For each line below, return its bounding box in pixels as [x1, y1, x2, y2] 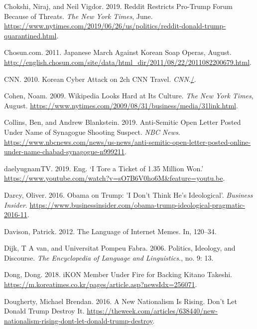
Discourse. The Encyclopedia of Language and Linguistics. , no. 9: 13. [4, 252, 214, 263]
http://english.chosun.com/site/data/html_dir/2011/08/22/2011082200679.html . [4, 56, 252, 67]
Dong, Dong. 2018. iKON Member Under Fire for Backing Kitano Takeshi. [4, 269, 232, 280]
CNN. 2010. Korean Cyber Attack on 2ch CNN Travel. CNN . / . [4, 73, 196, 84]
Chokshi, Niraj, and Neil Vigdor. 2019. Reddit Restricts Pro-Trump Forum [4, 1, 233, 11]
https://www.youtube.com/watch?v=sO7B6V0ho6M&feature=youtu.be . [4, 173, 225, 183]
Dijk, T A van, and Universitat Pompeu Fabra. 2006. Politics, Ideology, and [4, 243, 236, 253]
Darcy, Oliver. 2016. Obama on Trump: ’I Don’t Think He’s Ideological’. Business [4, 189, 253, 200]
